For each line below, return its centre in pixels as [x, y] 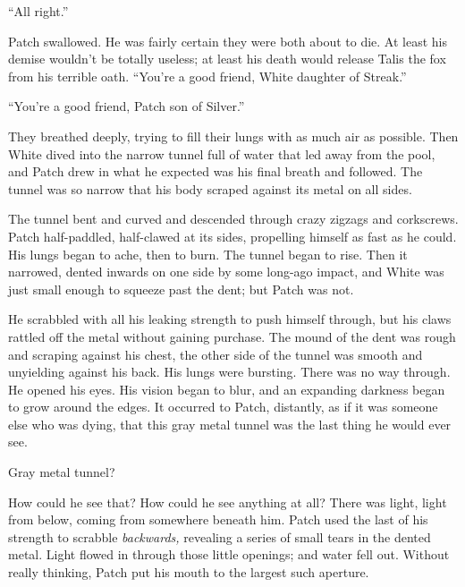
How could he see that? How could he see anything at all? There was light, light [228, 502]
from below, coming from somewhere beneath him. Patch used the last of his [218, 519]
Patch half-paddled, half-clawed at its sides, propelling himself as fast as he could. [232, 236]
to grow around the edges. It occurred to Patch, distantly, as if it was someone [223, 407]
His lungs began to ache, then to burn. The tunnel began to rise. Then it [208, 254]
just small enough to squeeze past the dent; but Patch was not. [181, 289]
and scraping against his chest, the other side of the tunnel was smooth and [216, 354]
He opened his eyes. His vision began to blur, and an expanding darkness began [227, 389]
